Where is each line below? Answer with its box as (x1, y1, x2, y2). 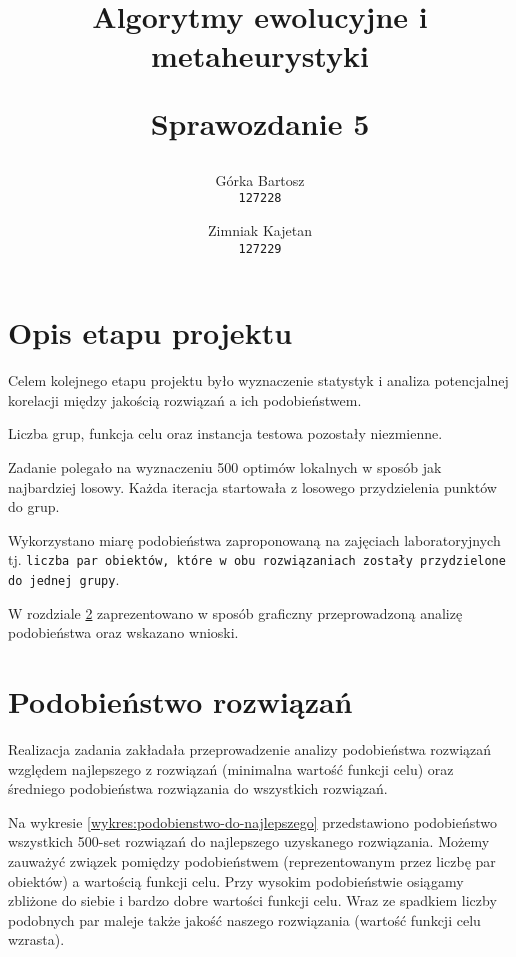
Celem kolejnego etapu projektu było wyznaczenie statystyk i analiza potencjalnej (8, 370, 509, 391)
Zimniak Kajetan (208, 220, 312, 240)
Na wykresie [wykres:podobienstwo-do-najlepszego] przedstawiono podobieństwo (8, 811, 498, 832)
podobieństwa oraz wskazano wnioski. (8, 622, 239, 643)
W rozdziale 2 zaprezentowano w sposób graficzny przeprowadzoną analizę (8, 602, 463, 623)
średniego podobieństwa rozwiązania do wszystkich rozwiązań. (8, 778, 388, 799)
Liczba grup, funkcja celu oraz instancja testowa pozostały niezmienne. (8, 423, 443, 444)
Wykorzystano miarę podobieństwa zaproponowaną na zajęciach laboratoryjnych (8, 529, 501, 550)
